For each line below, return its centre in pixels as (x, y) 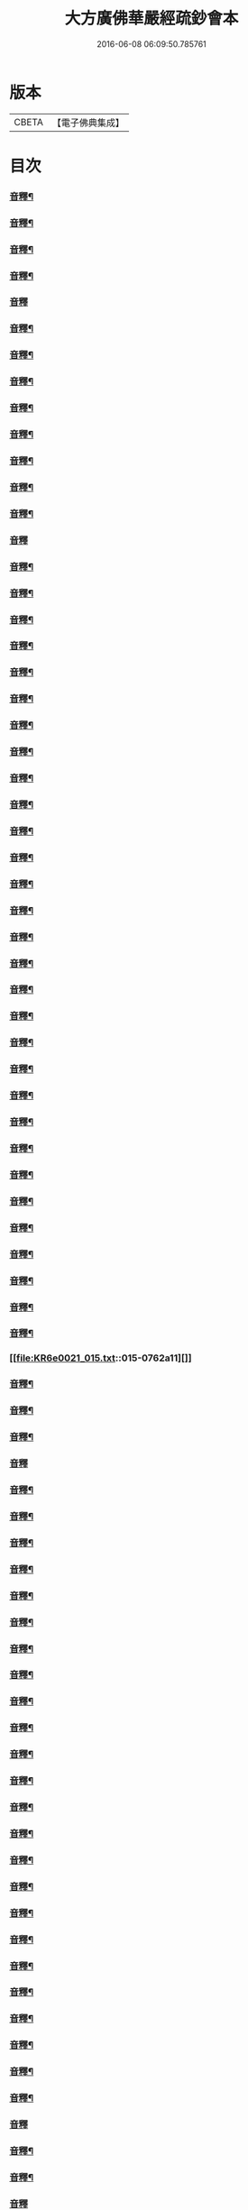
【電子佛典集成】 (88, 123)
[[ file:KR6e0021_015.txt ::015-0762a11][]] (101, 1358)
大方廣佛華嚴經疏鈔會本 (152, 18)
